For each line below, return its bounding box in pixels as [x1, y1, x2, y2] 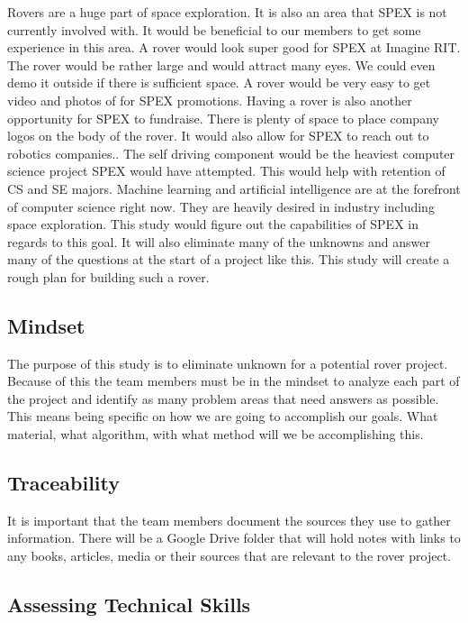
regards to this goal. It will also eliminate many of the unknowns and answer [7, 232, 430, 251]
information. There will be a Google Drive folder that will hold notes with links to [7, 528, 461, 547]
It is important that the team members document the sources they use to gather [7, 510, 451, 529]
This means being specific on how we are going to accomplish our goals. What [7, 407, 438, 426]
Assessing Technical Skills [7, 591, 251, 618]
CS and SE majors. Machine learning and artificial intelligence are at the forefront [7, 179, 461, 197]
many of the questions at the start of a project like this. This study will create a [7, 250, 450, 269]
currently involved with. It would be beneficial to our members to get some [7, 20, 421, 39]
